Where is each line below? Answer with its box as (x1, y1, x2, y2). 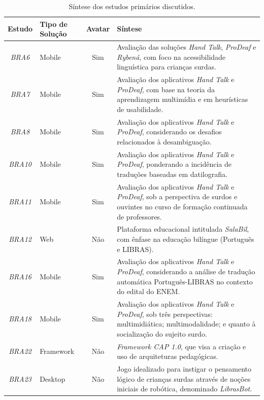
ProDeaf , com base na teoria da (117, 84, 215, 94)
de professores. (117, 211, 162, 222)
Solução (40, 28, 67, 39)
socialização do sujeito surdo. (117, 328, 207, 339)
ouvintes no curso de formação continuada (117, 201, 248, 211)
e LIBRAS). (117, 243, 154, 254)
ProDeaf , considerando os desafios (117, 126, 222, 137)
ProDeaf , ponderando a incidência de (117, 159, 232, 169)
